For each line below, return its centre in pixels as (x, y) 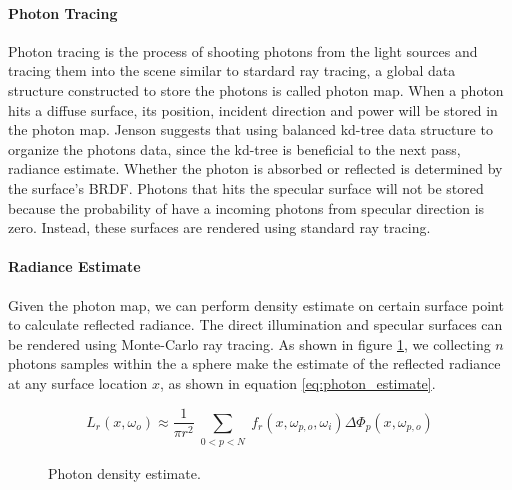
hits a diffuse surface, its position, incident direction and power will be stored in (253, 109)
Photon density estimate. (124, 472)
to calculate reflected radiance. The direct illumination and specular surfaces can (255, 324)
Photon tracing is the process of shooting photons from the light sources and (243, 50)
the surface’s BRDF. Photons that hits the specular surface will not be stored (246, 187)
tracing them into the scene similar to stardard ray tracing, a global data (232, 70)
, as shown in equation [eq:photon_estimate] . (298, 382)
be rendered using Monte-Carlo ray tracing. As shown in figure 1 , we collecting (249, 343)
